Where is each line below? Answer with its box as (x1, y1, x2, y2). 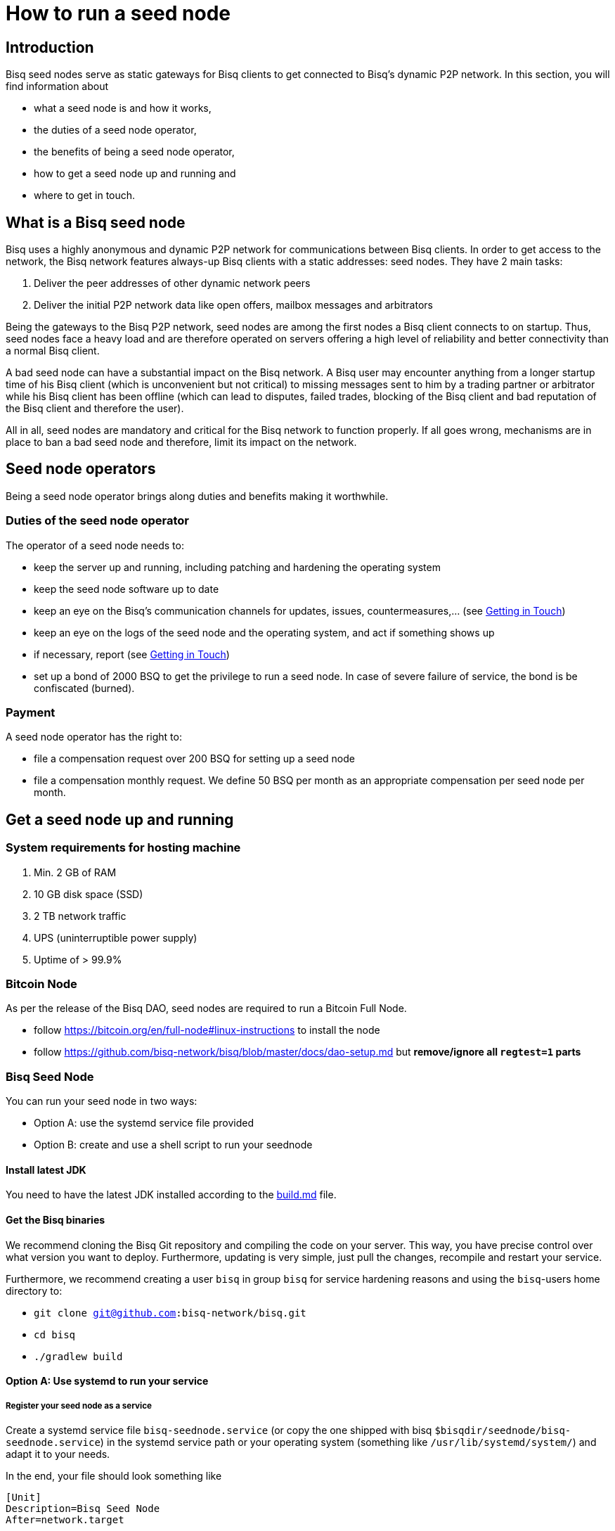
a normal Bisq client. (6, 345, 100, 357)
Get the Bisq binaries (6, 1213, 105, 1226)
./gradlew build (34, 1350, 123, 1362)
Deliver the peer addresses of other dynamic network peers (34, 277, 311, 290)
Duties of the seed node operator (6, 513, 189, 528)
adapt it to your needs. (6, 1447, 110, 1460)
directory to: (6, 1284, 63, 1297)
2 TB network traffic (34, 909, 127, 922)
